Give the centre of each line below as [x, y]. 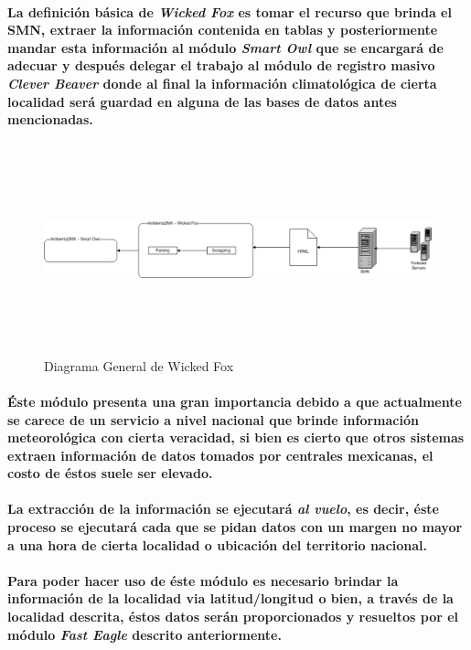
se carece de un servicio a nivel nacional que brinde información [213, 419]
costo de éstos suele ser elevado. [110, 473]
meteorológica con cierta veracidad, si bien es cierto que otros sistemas [236, 437]
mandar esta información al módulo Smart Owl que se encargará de [225, 47]
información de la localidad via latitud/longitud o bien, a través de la [230, 598]
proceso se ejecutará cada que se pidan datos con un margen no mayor [235, 527]
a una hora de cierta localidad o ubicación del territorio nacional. [218, 544]
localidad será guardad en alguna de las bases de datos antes [202, 101]
